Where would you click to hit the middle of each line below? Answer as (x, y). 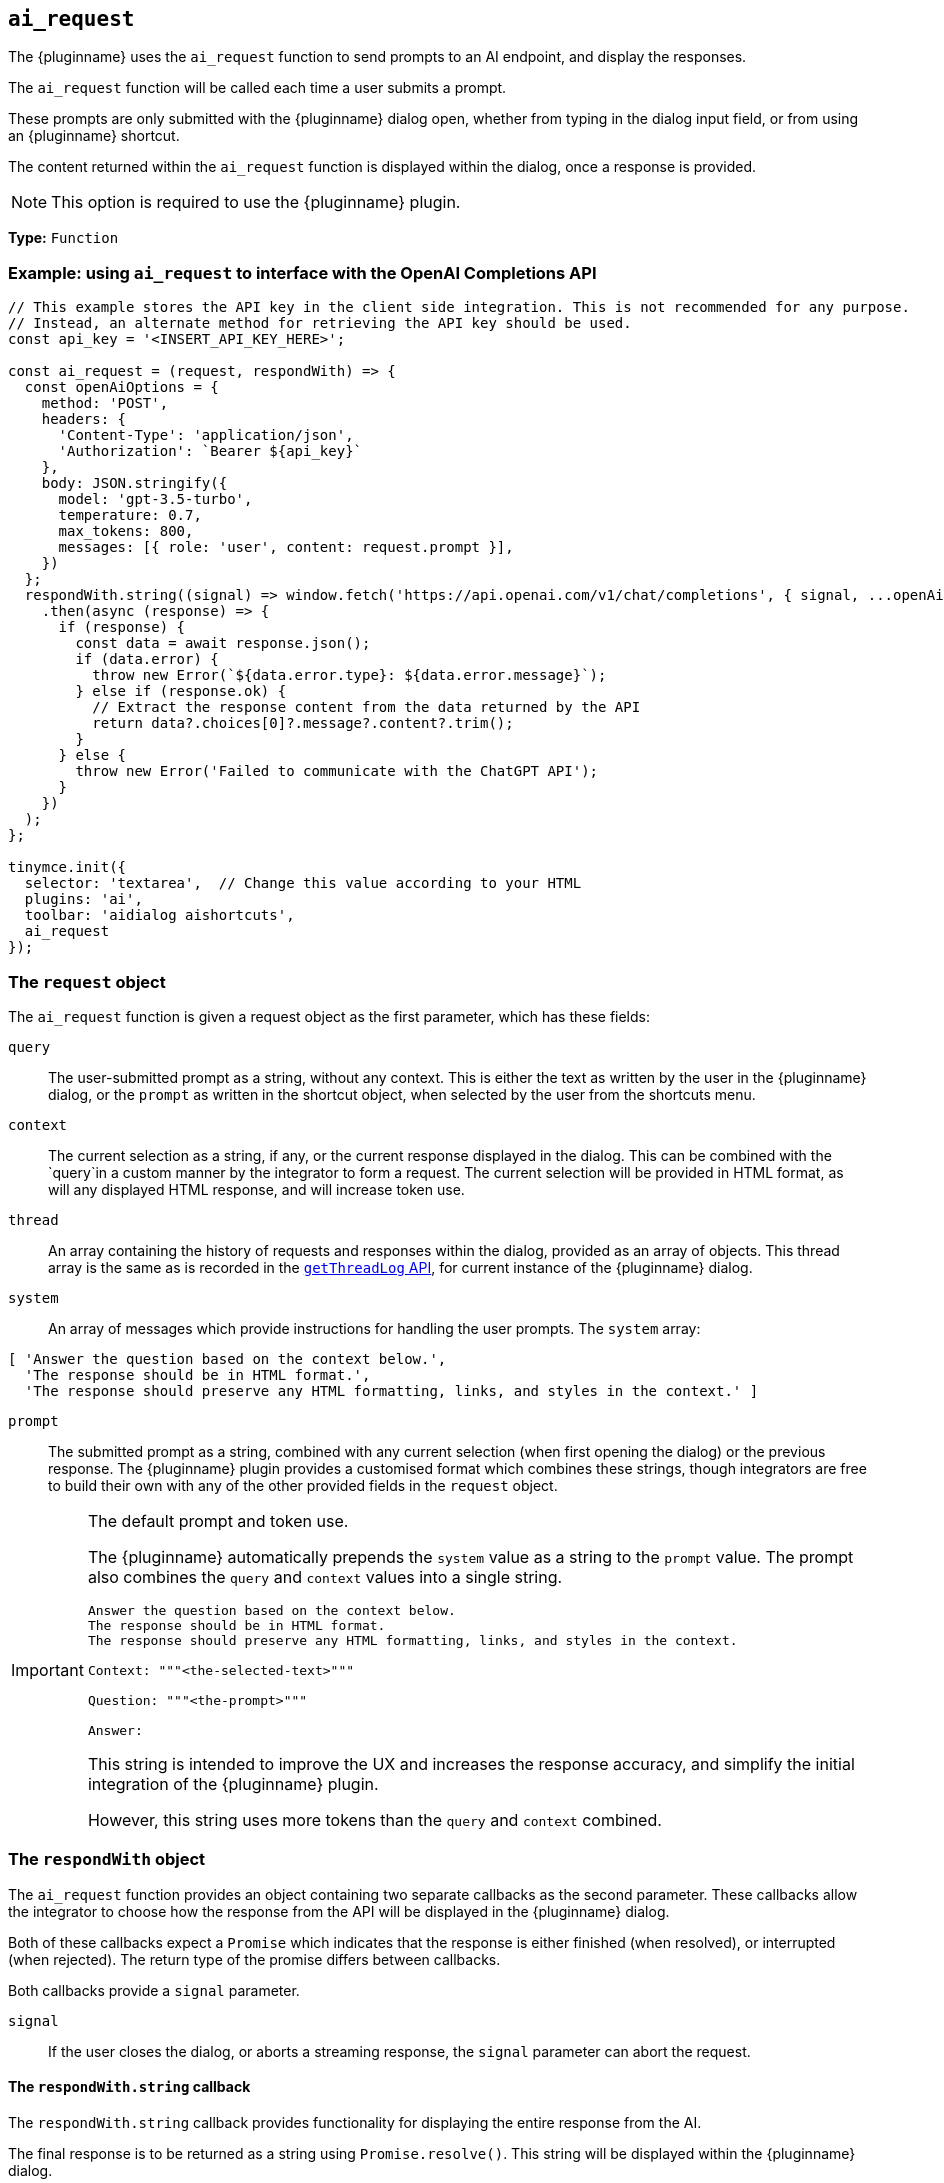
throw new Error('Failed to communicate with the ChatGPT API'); (337, 771)
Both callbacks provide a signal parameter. (154, 1990)
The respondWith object (107, 1859)
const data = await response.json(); (223, 643)
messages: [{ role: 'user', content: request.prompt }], (286, 547)
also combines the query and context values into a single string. (325, 1576)
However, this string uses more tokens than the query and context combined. (374, 1819)
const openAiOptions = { (121, 387)
